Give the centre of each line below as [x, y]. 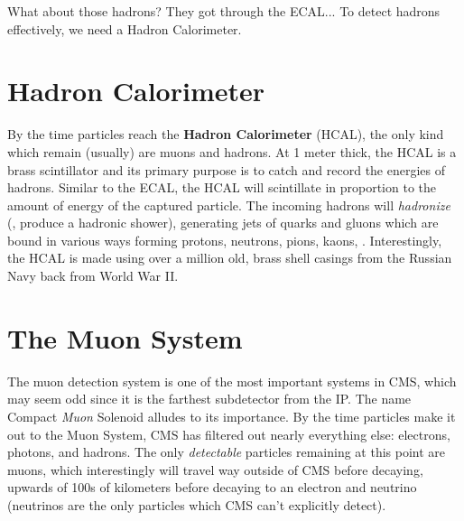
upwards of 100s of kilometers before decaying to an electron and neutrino [212, 487]
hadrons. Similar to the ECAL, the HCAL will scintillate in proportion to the [222, 187]
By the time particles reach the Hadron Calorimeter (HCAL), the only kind [226, 134]
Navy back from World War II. [93, 276]
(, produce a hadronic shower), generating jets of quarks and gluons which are [223, 223]
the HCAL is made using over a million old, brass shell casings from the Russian [230, 258]
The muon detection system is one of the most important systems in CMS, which [232, 381]
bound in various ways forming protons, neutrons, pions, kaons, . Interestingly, [225, 240]
